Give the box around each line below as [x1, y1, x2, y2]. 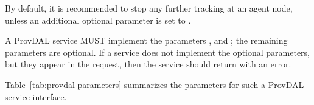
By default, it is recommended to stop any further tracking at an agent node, [5, 2, 293, 14]
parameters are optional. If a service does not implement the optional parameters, [5, 46, 310, 58]
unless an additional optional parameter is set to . [5, 13, 191, 26]
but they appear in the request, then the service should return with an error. [5, 58, 291, 70]
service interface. [5, 90, 67, 103]
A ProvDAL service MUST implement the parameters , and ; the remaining [5, 34, 288, 47]
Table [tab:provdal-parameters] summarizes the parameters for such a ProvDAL [5, 78, 304, 90]
